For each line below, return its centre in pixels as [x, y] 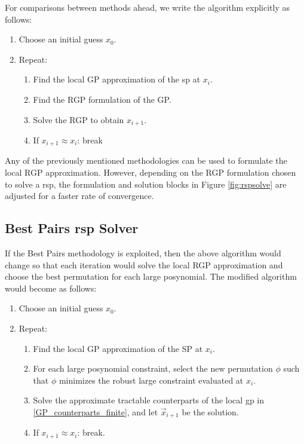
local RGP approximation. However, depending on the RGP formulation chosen [151, 172]
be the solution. [210, 411]
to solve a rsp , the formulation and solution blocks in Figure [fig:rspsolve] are [146, 184]
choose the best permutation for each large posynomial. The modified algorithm [151, 276]
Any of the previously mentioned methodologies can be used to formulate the [146, 160]
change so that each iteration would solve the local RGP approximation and [144, 264]
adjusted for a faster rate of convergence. [79, 196]
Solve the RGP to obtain [79, 119]
